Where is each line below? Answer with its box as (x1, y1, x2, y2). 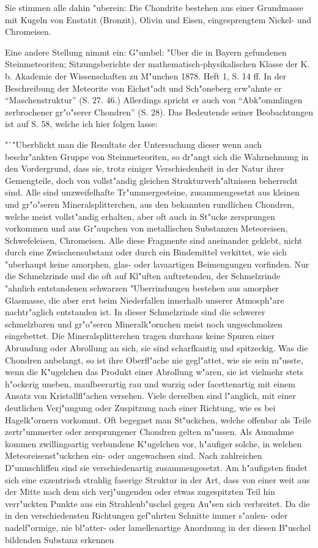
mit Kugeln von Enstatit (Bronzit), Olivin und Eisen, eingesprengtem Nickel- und (5, 13, 312, 26)
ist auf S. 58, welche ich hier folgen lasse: (5, 117, 158, 130)
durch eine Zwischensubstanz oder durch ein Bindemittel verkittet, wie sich (5, 246, 287, 258)
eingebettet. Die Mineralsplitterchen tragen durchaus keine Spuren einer (5, 329, 275, 342)
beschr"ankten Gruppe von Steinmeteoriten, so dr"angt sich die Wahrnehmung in (5, 150, 309, 163)
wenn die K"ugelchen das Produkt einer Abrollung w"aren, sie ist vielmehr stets (5, 365, 304, 378)
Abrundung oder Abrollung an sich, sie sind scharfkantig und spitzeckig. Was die (5, 342, 308, 354)
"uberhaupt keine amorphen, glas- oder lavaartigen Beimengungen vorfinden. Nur (5, 257, 309, 270)
